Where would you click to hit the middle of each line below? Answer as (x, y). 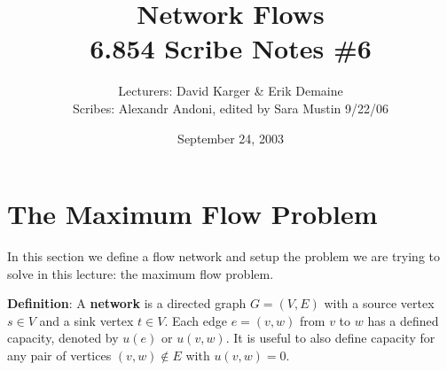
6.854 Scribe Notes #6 (231, 48)
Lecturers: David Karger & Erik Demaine (231, 91)
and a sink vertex (86, 320)
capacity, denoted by (63, 338)
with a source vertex (379, 303)
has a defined (403, 320)
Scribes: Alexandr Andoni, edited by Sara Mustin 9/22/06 (231, 108)
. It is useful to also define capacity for (330, 338)
